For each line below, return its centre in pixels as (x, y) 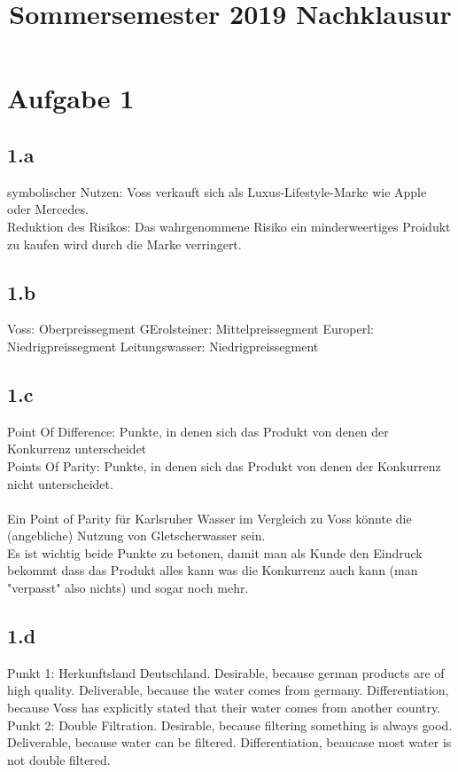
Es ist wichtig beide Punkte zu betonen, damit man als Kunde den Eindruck (215, 552)
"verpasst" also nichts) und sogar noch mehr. (128, 588)
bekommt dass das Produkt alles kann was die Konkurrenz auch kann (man (213, 570)
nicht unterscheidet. (60, 483)
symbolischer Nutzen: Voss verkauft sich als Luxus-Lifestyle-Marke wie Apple (217, 191)
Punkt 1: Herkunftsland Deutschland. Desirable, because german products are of (226, 672)
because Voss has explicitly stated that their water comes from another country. (224, 708)
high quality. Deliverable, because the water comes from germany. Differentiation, (228, 690)
